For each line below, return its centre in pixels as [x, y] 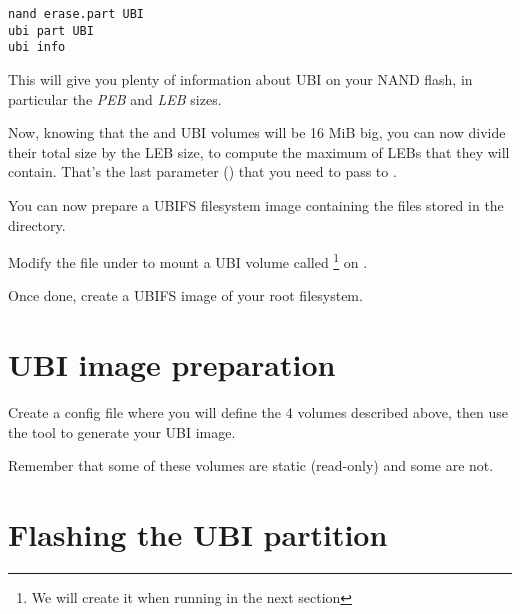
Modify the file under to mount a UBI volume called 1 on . [188, 260]
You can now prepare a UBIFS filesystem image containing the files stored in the [256, 204]
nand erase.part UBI [76, 14]
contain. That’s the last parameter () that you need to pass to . [202, 171]
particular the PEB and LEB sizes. [115, 98]
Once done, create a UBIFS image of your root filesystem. [185, 295]
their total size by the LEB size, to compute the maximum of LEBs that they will [259, 151]
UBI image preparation [172, 364]
